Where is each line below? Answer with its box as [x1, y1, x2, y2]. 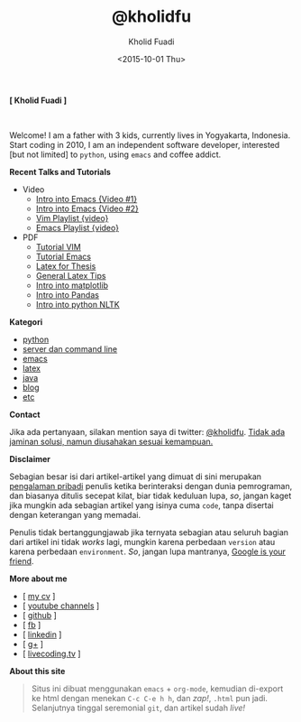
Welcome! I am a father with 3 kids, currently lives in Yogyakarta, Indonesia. [9, 129, 291, 141]
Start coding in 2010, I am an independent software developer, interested [9, 139, 280, 150]
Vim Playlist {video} [35, 212, 109, 223]
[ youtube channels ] [22, 600, 100, 611]
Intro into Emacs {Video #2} [35, 203, 140, 214]
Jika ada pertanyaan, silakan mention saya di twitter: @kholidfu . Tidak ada [9, 426, 286, 437]
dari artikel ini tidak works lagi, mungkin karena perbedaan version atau [9, 536, 276, 547]
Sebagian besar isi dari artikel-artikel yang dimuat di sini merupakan [9, 471, 262, 482]
